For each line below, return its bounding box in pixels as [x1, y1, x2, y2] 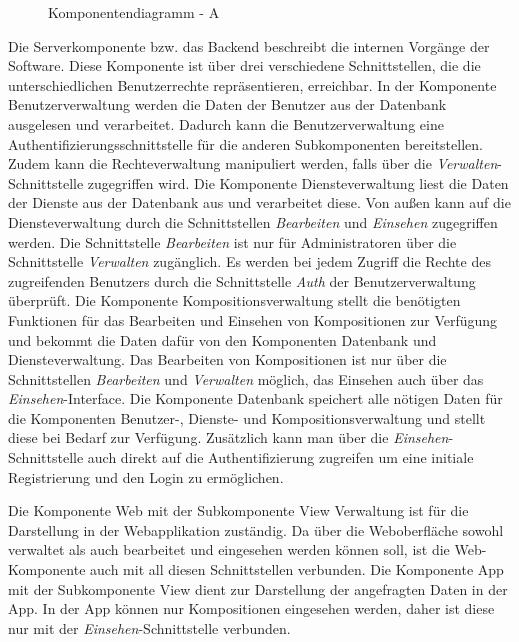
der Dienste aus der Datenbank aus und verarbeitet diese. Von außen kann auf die [8, 192, 511, 213]
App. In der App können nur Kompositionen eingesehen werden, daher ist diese [8, 598, 495, 619]
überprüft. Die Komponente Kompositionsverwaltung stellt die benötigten [8, 290, 461, 311]
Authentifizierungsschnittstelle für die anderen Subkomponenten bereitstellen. [8, 133, 483, 154]
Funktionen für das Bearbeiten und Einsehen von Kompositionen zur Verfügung [8, 309, 498, 330]
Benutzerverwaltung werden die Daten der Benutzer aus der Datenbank [8, 94, 447, 115]
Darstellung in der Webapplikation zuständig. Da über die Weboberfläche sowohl [8, 519, 504, 540]
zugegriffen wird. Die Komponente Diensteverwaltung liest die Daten [87, 172, 509, 193]
